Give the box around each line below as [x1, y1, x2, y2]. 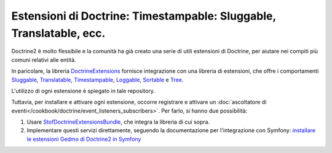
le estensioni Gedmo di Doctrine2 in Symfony [26, 135, 141, 143]
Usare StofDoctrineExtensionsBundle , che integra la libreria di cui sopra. [26, 118, 210, 125]
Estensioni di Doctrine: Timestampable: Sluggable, [11, 9, 276, 23]
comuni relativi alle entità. [11, 56, 76, 64]
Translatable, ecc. [11, 26, 106, 40]
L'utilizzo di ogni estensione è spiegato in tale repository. [11, 87, 155, 94]
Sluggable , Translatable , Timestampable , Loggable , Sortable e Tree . [11, 76, 184, 83]
